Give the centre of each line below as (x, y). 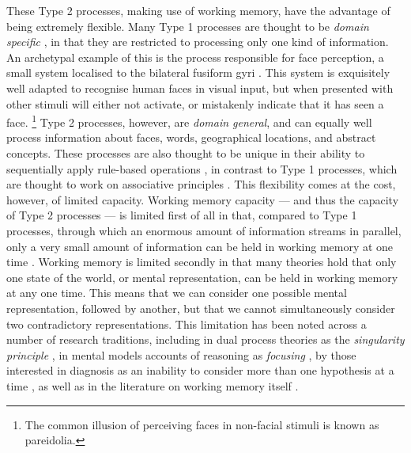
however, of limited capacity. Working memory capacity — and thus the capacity (203, 199)
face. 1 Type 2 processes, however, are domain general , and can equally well (189, 121)
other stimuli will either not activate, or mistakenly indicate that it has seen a (195, 103)
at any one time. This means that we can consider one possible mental (177, 293)
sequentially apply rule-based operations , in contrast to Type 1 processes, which (202, 168)
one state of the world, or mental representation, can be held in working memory (202, 277)
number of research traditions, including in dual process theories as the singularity (205, 339)
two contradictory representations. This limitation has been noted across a (187, 324)
